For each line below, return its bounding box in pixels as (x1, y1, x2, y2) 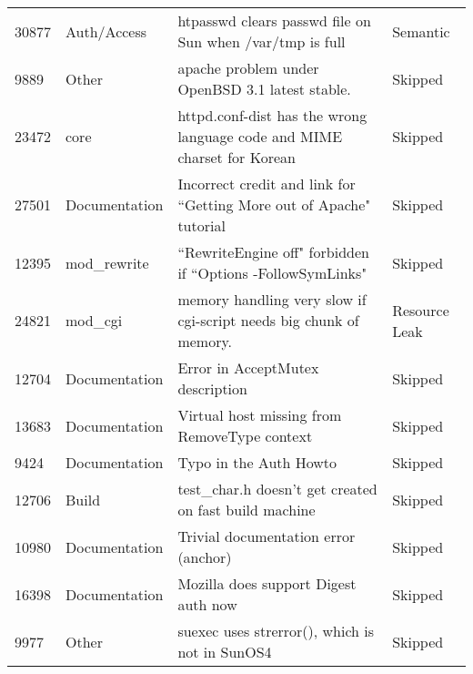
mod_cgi (65, 310, 123, 331)
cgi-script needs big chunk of (177, 310, 359, 331)
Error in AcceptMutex (177, 357, 319, 378)
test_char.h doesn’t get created (177, 478, 377, 499)
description (177, 378, 247, 399)
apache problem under (177, 57, 319, 78)
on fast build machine (177, 499, 316, 520)
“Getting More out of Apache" (177, 194, 371, 215)
